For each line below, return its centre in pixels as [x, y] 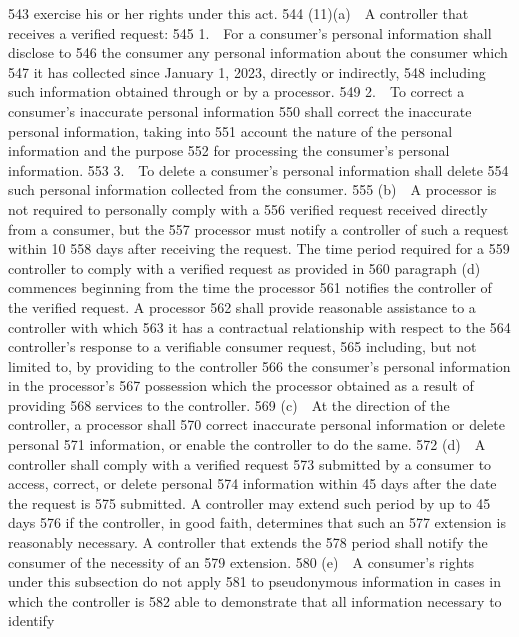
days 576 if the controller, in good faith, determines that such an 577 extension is [257, 522]
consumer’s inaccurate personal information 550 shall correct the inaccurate [240, 110]
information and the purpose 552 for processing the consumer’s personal [229, 150]
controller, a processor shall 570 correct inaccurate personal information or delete [256, 424]
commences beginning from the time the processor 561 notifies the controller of [250, 287]
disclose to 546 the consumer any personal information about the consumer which [258, 52]
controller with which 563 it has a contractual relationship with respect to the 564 [259, 326]
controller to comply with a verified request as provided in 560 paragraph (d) [244, 267]
